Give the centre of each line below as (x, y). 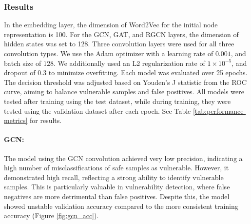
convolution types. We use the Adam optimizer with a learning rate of (109, 53)
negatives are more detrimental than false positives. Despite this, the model (117, 196)
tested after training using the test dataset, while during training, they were (117, 101)
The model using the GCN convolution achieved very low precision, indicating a (123, 158)
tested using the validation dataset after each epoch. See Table (97, 111)
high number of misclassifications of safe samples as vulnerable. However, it (116, 168)
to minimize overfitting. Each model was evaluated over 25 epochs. (148, 72)
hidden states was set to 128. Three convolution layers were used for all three (119, 44)
